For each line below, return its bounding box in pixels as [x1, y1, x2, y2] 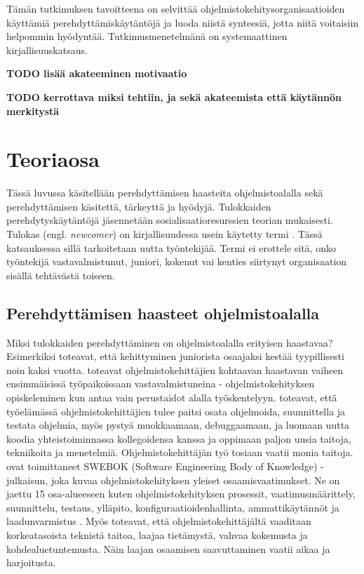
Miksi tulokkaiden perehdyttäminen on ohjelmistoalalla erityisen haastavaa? [6, 335, 333, 349]
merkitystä [6, 103, 60, 118]
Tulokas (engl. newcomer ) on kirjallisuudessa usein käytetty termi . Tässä [6, 227, 323, 241]
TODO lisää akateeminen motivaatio [6, 66, 187, 81]
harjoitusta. [6, 555, 56, 570]
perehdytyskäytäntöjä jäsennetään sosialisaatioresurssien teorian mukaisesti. [6, 213, 333, 227]
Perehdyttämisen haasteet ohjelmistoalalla [6, 302, 320, 323]
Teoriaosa [6, 145, 100, 173]
